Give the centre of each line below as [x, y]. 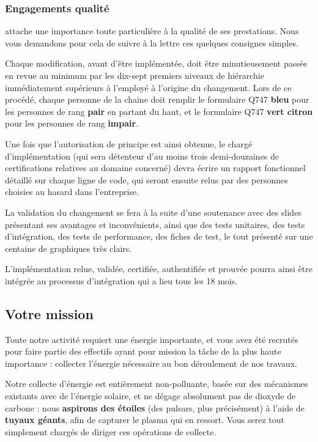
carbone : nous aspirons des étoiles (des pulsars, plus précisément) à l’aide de [155, 407]
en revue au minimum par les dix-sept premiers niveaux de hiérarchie [135, 75]
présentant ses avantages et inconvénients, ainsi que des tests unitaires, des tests [155, 224]
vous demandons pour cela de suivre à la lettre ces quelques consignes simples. [152, 42]
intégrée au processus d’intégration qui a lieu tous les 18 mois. [121, 280]
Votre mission [49, 313]
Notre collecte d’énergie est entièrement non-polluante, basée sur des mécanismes [157, 384]
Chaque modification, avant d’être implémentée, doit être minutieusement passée [156, 63]
